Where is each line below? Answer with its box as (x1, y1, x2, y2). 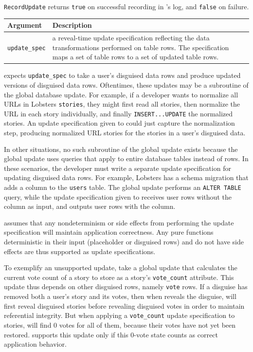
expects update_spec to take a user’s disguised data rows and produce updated (4, 70, 241, 80)
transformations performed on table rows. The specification (52, 42, 229, 52)
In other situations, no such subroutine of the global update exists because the (4, 144, 238, 154)
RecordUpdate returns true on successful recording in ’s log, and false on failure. (4, 1, 249, 11)
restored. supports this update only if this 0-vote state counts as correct (4, 329, 218, 339)
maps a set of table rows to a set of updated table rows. (52, 52, 219, 62)
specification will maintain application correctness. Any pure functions (4, 227, 214, 237)
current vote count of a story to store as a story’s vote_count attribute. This (4, 272, 234, 282)
